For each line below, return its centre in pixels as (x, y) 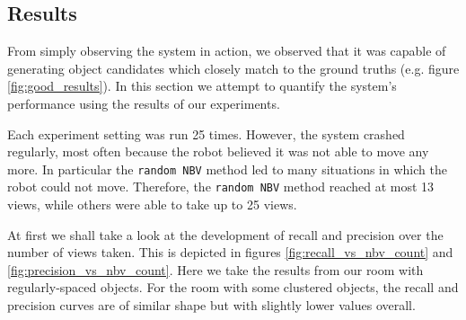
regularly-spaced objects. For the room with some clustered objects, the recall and (233, 287)
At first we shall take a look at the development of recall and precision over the (225, 234)
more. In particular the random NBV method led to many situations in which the (227, 169)
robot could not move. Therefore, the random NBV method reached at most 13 (221, 187)
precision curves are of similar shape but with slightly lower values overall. (211, 305)
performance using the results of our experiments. (144, 103)
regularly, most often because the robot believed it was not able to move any (218, 151)
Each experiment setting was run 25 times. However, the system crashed (206, 133)
